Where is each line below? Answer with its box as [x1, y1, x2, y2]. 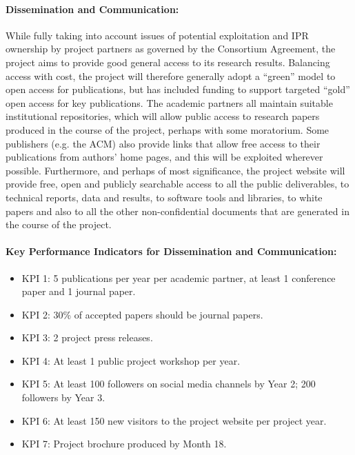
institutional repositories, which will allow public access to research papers [6, 109, 320, 123]
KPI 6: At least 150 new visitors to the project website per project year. [21, 413, 327, 427]
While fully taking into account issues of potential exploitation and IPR [6, 28, 309, 42]
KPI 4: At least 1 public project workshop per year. [21, 353, 241, 367]
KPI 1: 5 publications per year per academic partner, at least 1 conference [21, 270, 336, 285]
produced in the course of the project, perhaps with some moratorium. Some [6, 122, 329, 136]
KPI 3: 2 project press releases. [21, 330, 153, 345]
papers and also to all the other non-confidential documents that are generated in [6, 203, 349, 218]
